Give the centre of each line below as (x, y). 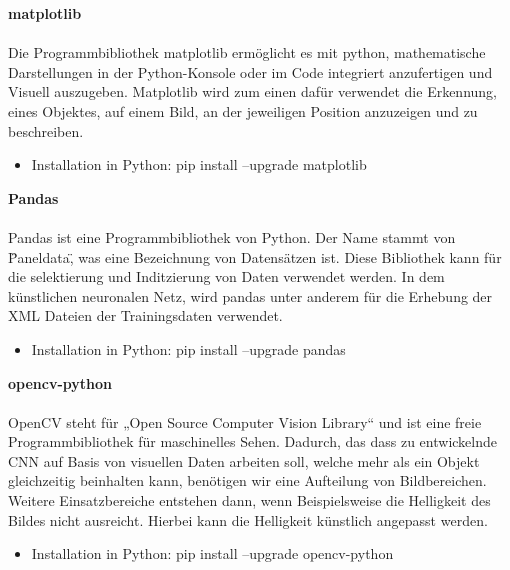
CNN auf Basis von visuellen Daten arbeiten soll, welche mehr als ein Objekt (244, 460)
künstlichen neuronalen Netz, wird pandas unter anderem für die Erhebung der (250, 295)
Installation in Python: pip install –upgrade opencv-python (212, 553)
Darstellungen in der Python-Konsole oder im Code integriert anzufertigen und (250, 71)
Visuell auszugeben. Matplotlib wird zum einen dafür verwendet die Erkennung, (253, 91)
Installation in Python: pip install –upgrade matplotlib (199, 164)
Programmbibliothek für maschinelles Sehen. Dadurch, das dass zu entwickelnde (252, 441)
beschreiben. (46, 130)
